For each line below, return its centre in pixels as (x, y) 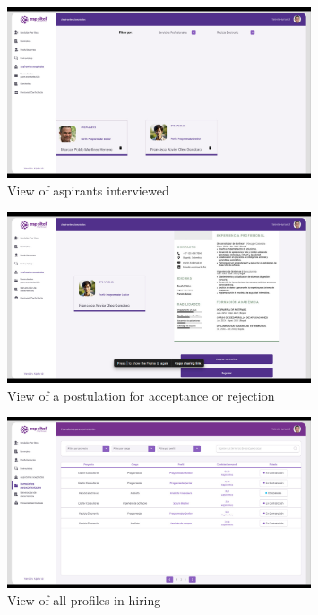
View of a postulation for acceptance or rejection (141, 395)
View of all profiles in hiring (84, 600)
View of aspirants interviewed (88, 191)
